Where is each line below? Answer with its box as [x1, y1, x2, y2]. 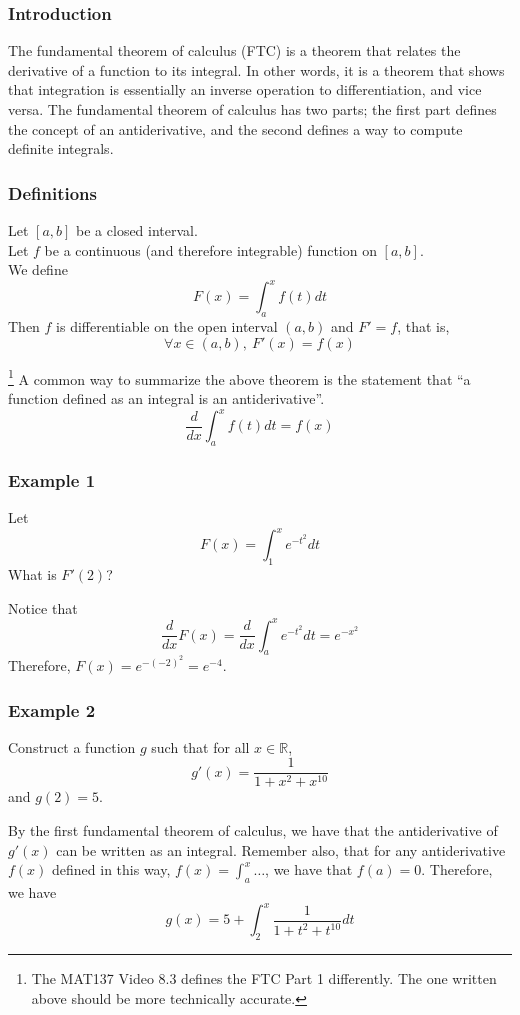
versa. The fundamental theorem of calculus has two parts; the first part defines [8, 99, 497, 119]
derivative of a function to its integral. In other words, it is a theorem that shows [8, 59, 505, 80]
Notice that [8, 597, 78, 618]
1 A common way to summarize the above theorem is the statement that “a [8, 365, 471, 389]
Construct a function [8, 736, 136, 757]
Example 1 [8, 467, 96, 492]
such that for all [151, 736, 250, 757]
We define [8, 259, 68, 280]
